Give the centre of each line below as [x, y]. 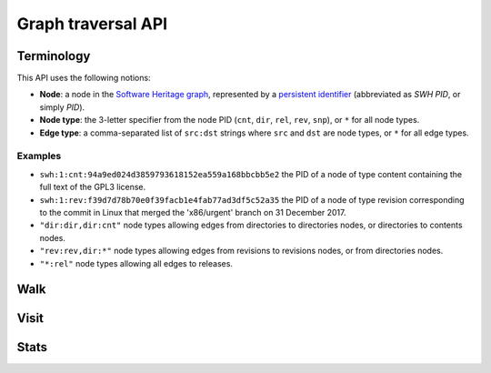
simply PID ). [62, 107]
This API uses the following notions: [84, 78]
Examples [39, 156]
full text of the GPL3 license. [93, 187]
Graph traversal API [92, 24]
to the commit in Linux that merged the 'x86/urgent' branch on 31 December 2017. [193, 212]
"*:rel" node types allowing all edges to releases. [136, 263]
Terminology [54, 56]
